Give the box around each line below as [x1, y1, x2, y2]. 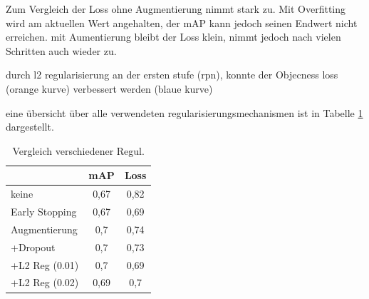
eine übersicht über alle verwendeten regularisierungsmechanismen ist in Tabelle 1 [6, 105, 363, 120]
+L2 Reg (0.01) [11, 257, 79, 272]
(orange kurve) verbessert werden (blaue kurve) [6, 81, 213, 96]
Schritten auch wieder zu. [6, 43, 117, 58]
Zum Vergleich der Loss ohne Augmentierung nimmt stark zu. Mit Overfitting [6, 1, 346, 16]
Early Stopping [11, 204, 77, 219]
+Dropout [11, 239, 56, 254]
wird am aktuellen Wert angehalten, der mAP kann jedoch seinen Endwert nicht [6, 15, 358, 30]
